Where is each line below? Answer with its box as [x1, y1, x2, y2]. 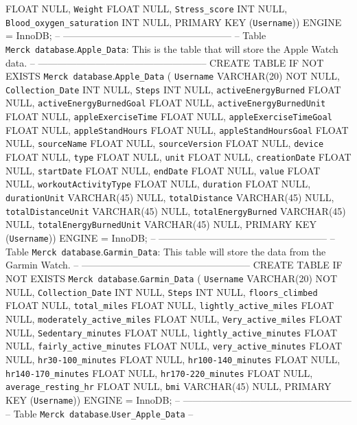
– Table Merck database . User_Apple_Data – [5, 406, 194, 420]
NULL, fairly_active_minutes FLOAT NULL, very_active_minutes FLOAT [5, 338, 343, 353]
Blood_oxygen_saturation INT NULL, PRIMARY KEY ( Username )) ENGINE [5, 14, 342, 29]
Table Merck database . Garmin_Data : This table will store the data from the [5, 244, 326, 258]
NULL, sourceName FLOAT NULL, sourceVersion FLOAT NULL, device [5, 136, 324, 150]
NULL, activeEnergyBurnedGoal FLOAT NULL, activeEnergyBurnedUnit [5, 95, 326, 110]
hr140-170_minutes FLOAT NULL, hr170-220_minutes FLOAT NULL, [5, 365, 313, 380]
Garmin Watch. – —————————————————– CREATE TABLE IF [5, 257, 343, 272]
